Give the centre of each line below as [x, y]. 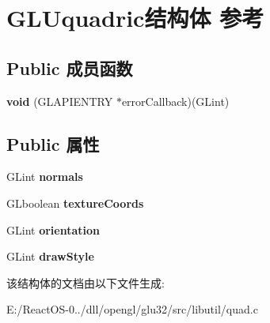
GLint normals [45, 177]
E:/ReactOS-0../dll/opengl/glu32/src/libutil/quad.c [132, 309]
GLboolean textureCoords [75, 203]
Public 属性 [53, 143]
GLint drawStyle [50, 256]
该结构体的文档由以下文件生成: [86, 282]
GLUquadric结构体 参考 [135, 18]
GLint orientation [53, 229]
